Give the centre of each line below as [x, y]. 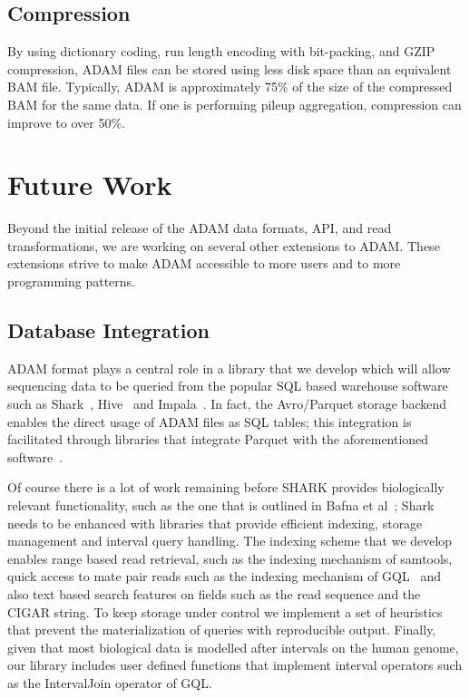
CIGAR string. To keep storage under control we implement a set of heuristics [225, 611]
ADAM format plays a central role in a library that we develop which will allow [229, 368]
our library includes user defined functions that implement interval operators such [235, 665]
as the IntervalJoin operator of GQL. [110, 682]
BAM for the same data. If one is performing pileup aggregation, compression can [234, 104]
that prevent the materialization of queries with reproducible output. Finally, [222, 630]
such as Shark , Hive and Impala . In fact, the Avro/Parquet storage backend [227, 404]
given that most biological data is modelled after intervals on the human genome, [233, 647]
